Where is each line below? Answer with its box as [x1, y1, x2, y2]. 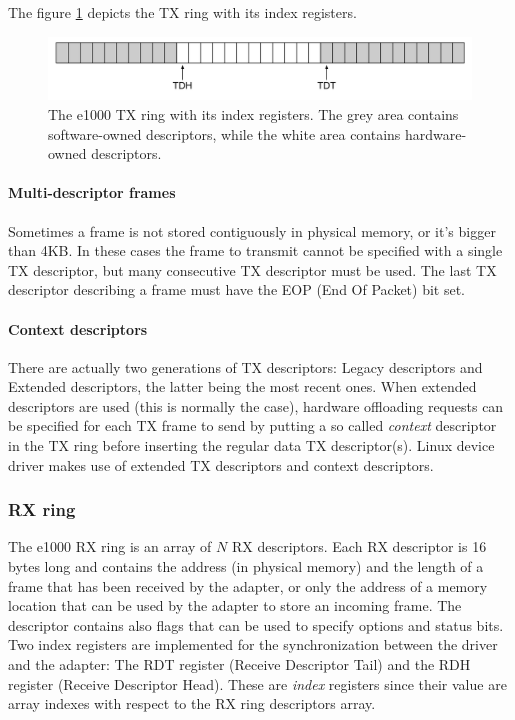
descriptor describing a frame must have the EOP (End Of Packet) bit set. [8, 279, 466, 300]
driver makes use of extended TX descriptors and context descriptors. [8, 454, 434, 475]
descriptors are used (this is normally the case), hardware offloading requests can [8, 395, 504, 416]
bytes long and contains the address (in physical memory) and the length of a [8, 556, 484, 577]
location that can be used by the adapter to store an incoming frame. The [8, 595, 462, 616]
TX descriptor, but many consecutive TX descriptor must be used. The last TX [8, 259, 497, 280]
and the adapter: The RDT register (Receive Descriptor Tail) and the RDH [8, 654, 471, 675]
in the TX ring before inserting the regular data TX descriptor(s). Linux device [8, 435, 495, 456]
